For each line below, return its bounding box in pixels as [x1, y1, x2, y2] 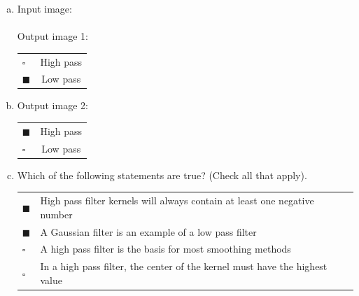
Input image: [17, 1, 72, 15]
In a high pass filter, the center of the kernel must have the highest [40, 259, 328, 274]
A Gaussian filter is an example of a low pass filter [40, 224, 257, 239]
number [40, 206, 73, 221]
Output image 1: [17, 29, 88, 43]
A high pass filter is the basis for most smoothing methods [40, 241, 291, 256]
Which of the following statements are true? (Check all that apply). [17, 167, 307, 182]
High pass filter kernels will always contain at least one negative [40, 193, 314, 208]
